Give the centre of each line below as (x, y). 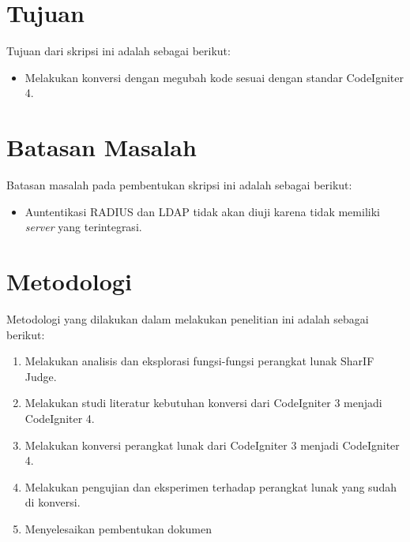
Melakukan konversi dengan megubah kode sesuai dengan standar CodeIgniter (214, 77)
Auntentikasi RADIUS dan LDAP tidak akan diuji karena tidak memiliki (202, 211)
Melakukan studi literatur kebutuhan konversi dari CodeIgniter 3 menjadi (203, 403)
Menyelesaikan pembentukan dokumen (118, 528)
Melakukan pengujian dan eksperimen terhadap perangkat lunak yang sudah (211, 486)
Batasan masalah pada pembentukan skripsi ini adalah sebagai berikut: (179, 185)
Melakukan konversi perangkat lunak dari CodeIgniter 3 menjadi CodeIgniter (212, 445)
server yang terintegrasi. (83, 227)
